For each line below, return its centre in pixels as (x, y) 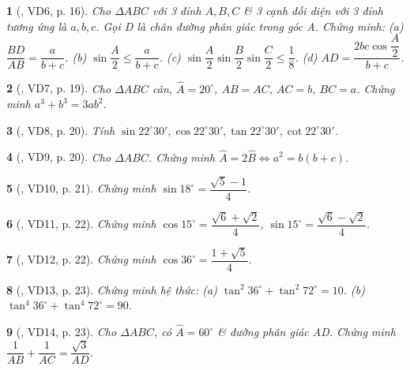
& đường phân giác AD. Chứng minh (307, 332)
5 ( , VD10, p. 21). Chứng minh (81, 188)
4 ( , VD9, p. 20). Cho (59, 157)
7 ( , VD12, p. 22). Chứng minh (81, 259)
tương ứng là (37, 26)
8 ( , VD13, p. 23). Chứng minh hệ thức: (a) (112, 289)
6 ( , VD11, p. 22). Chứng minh (81, 224)
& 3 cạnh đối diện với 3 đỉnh (313, 10)
